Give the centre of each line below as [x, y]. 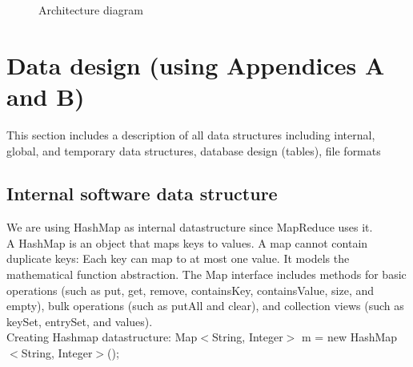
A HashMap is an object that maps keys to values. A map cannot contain [187, 242]
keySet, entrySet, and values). [80, 321]
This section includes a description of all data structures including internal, [191, 134]
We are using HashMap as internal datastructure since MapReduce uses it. [190, 227]
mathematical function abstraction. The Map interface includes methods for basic [206, 274]
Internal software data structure [142, 194]
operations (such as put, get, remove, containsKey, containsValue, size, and [190, 290]
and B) [46, 96]
